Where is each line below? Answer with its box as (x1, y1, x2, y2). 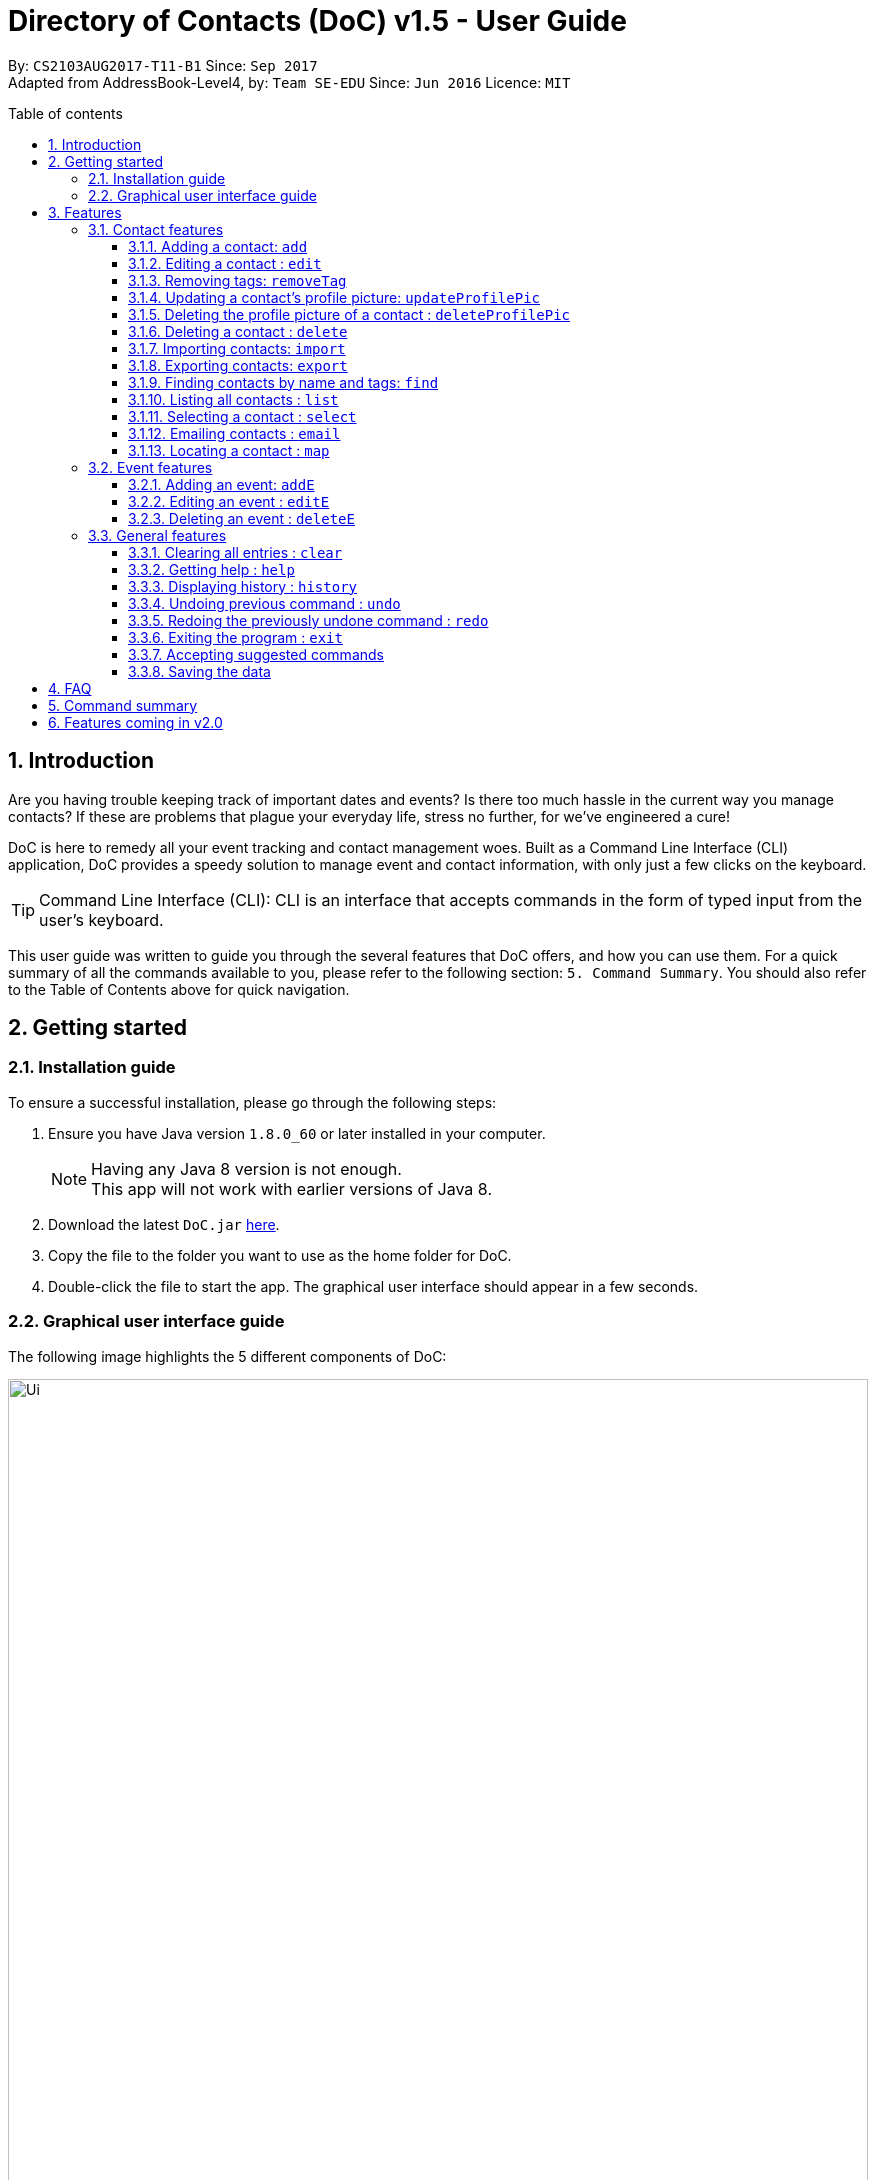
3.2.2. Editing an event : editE (128, 492, 330, 510)
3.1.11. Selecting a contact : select (128, 407, 357, 425)
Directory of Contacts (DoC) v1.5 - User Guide (8, 4, 627, 38)
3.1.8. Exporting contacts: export (128, 356, 348, 374)
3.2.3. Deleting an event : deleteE (128, 509, 355, 527)
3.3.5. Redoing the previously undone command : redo (128, 611, 489, 629)
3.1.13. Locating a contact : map (128, 441, 330, 459)
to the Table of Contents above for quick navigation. (8, 980, 350, 998)
